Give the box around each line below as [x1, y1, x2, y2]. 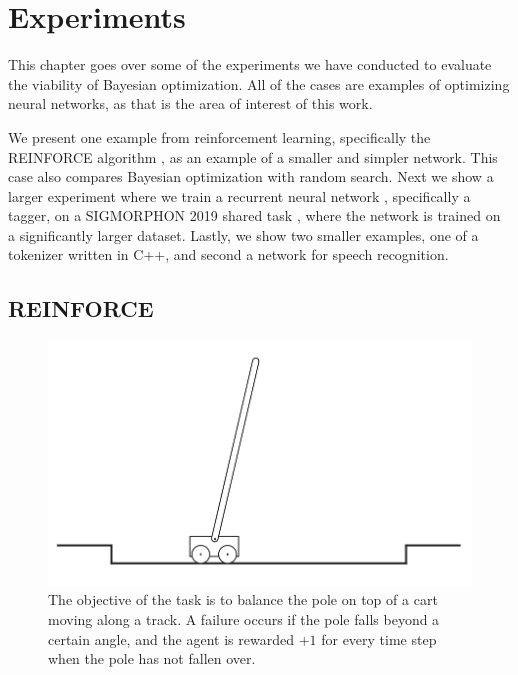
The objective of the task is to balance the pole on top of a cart [48, 589, 438, 610]
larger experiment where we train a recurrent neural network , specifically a [8, 185, 471, 206]
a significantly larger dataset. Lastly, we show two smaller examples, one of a [8, 224, 479, 245]
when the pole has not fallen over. [48, 648, 256, 669]
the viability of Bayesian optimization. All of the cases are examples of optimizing [8, 73, 510, 94]
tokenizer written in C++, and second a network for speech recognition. [8, 244, 449, 265]
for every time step [321, 628, 437, 649]
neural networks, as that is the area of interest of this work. [8, 93, 373, 114]
